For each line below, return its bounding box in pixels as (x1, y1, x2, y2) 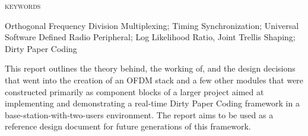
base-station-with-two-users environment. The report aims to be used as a (5, 108, 274, 121)
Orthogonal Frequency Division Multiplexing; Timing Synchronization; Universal (5, 19, 299, 31)
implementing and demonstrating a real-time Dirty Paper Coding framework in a (5, 97, 300, 109)
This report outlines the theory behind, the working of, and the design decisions (5, 62, 296, 75)
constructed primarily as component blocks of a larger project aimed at (5, 85, 264, 98)
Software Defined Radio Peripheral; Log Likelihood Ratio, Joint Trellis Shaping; (5, 31, 296, 43)
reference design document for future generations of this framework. (5, 120, 251, 132)
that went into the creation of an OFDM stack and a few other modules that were (5, 73, 304, 86)
